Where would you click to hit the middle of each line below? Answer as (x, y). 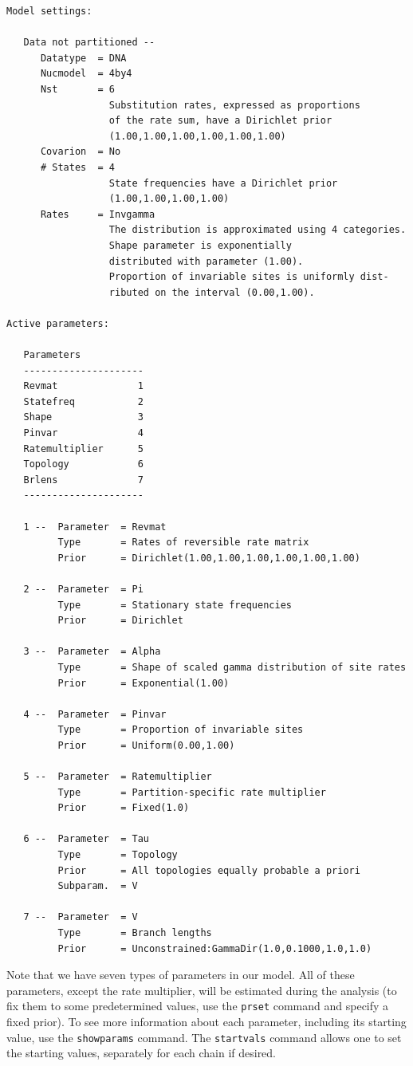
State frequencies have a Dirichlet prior (223, 183)
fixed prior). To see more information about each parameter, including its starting (206, 1022)
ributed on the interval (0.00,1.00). (212, 292)
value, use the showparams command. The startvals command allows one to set (204, 1037)
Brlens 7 (83, 480)
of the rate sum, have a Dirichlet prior (220, 121)
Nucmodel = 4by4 (86, 74)
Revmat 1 (83, 386)
